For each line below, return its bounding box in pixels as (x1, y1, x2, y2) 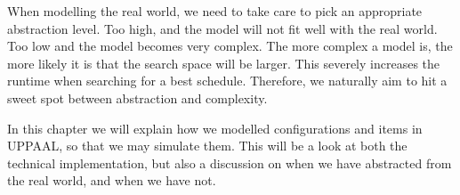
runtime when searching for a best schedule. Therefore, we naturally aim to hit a (7, 71, 448, 90)
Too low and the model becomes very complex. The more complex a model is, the (7, 37, 453, 55)
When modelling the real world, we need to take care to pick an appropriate (7, 2, 423, 20)
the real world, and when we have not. (7, 171, 216, 190)
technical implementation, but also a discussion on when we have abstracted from (7, 153, 452, 172)
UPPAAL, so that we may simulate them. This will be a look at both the (7, 136, 408, 155)
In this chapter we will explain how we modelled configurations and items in (7, 118, 423, 137)
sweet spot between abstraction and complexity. (7, 88, 268, 107)
